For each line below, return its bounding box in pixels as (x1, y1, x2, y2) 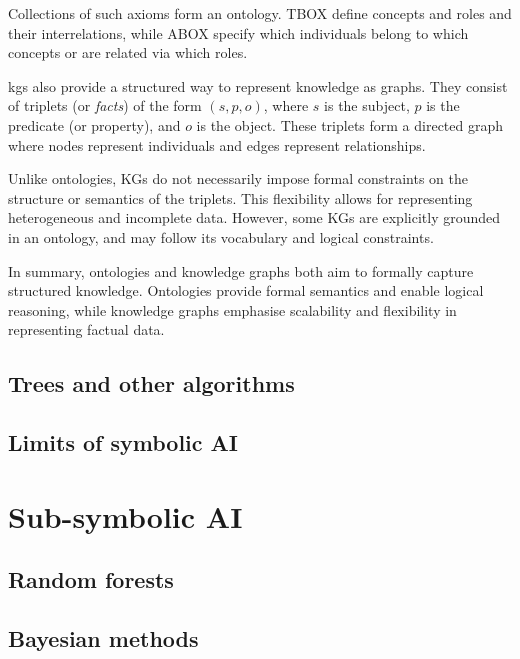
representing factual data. (8, 319, 165, 340)
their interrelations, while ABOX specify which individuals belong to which (8, 22, 469, 43)
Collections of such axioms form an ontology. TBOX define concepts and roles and (8, 3, 512, 23)
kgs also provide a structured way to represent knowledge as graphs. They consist (8, 75, 508, 96)
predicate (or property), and (8, 114, 181, 135)
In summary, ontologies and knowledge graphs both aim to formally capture (8, 260, 474, 281)
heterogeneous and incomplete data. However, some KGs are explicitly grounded (8, 207, 501, 228)
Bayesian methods (8, 623, 199, 654)
